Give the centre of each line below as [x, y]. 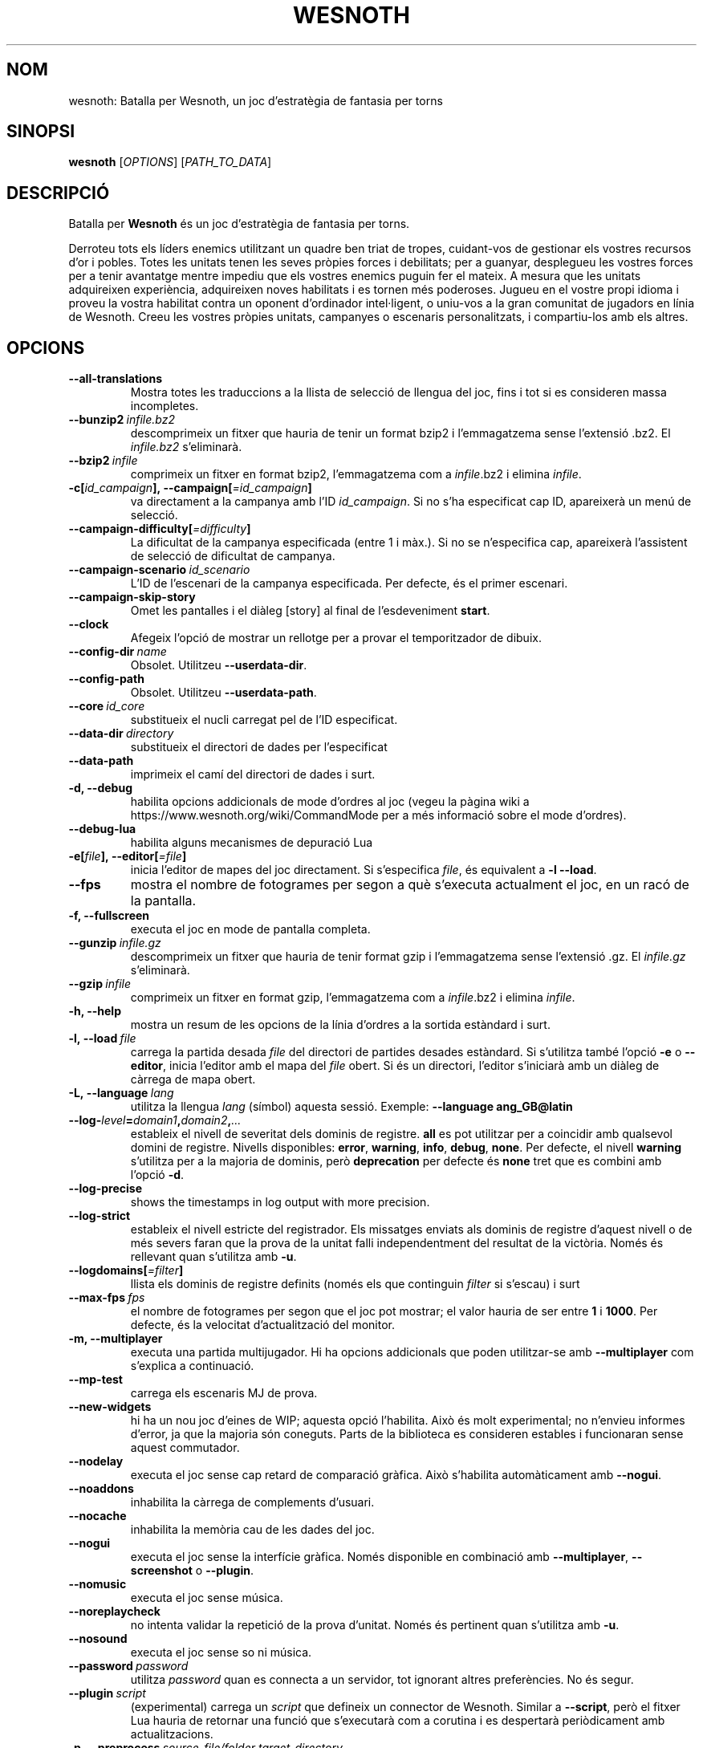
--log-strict [100, 1216]
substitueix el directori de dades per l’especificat [259, 747]
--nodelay [96, 1461]
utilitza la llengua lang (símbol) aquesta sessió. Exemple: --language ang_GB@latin [351, 1107]
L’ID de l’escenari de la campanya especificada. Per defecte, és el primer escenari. [349, 583]
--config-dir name [118, 652]
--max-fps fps [107, 1298]
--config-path [106, 679]
